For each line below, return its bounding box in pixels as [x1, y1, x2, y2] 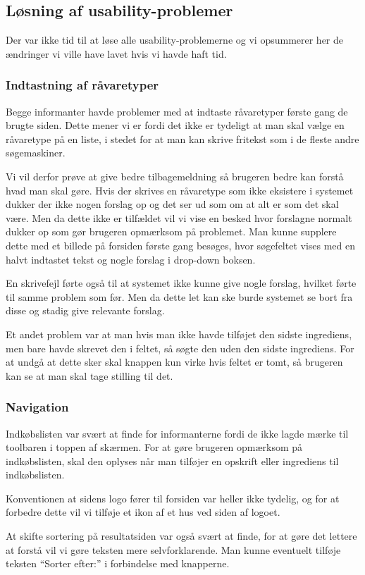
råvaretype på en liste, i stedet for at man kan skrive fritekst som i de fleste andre [6, 131, 359, 146]
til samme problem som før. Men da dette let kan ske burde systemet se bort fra [6, 289, 353, 304]
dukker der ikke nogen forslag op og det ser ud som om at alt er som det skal [6, 197, 339, 211]
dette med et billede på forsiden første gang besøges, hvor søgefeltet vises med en [6, 237, 356, 252]
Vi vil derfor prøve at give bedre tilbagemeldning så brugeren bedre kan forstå [6, 168, 344, 183]
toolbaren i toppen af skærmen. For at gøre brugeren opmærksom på [6, 440, 303, 455]
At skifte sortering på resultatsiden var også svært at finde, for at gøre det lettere [6, 528, 357, 543]
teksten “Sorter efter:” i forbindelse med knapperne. [6, 556, 230, 571]
